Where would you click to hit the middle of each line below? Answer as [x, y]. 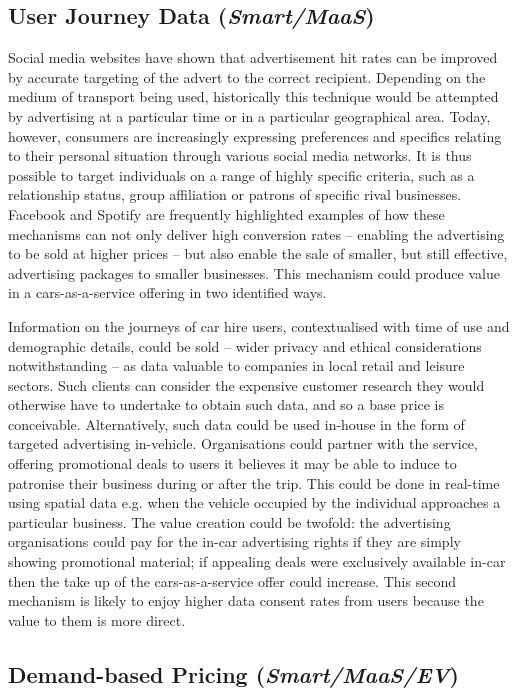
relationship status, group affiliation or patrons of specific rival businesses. [235, 194]
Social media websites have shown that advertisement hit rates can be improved [253, 57]
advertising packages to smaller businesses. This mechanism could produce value [254, 272]
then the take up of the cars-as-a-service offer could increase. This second [232, 580]
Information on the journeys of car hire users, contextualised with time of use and [259, 325]
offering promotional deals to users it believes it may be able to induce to [232, 463]
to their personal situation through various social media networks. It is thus [240, 155]
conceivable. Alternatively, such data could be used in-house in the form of [236, 423]
